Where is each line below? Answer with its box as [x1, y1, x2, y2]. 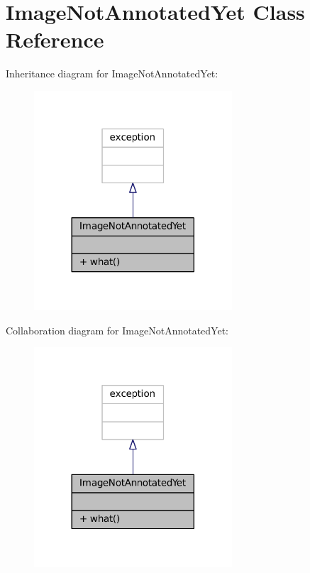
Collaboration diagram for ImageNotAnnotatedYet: [6, 322, 228, 337]
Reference [6, 25, 104, 54]
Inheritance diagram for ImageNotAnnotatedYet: [6, 66, 218, 81]
